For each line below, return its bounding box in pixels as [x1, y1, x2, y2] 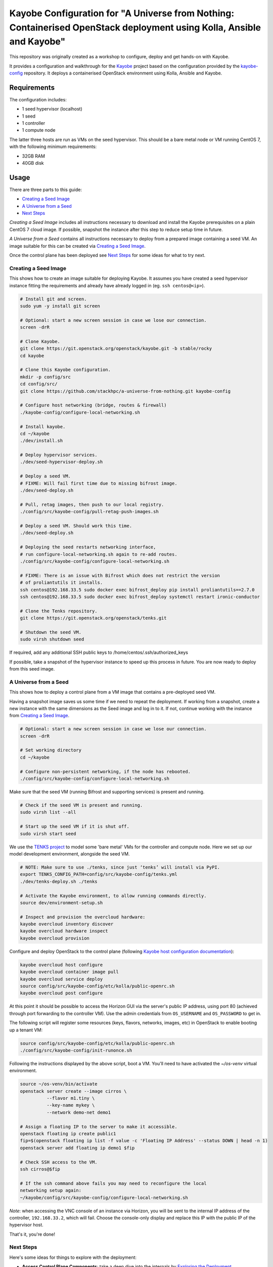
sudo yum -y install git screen [20, 303, 101, 309]
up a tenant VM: [9, 1027, 43, 1033]
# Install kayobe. [20, 424, 66, 429]
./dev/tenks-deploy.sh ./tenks [20, 878, 98, 884]
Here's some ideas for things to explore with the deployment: [9, 1254, 136, 1260]
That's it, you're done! [9, 1231, 56, 1237]
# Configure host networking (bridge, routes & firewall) [20, 402, 167, 408]
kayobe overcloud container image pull [20, 969, 119, 975]
